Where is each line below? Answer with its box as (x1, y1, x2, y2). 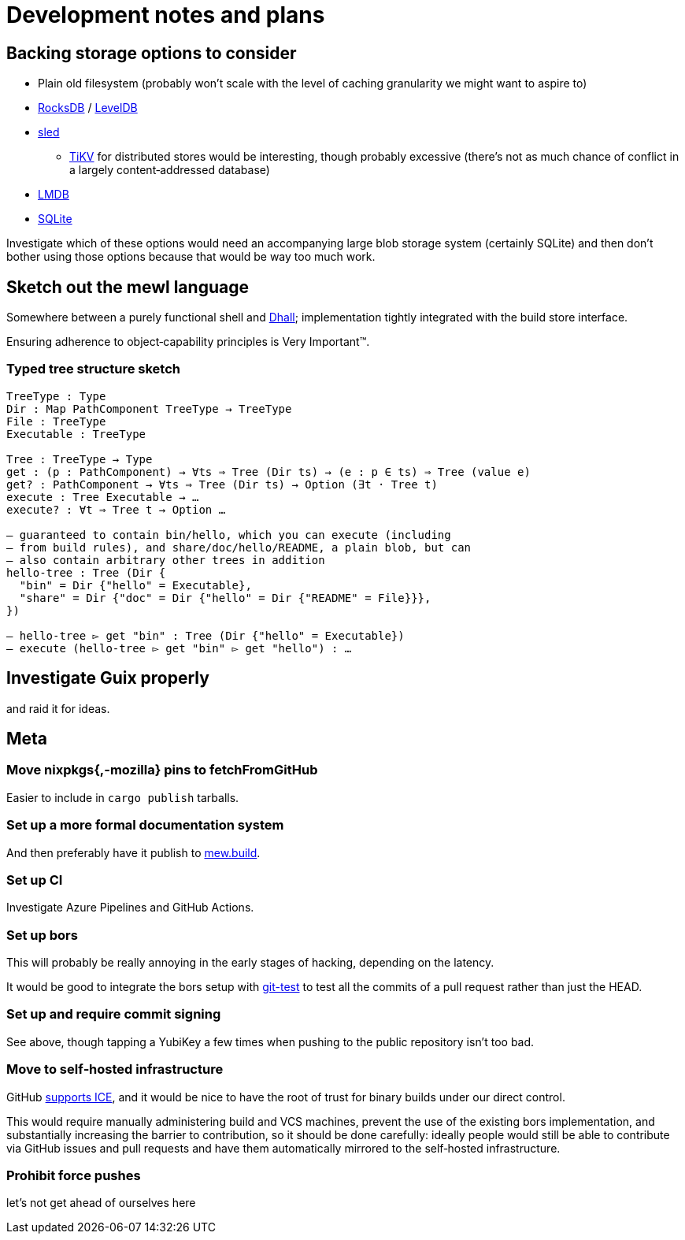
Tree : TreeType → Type (6, 452, 153, 466)
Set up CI (6, 871, 63, 888)
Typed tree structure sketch (6, 361, 180, 377)
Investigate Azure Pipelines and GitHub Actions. (6, 900, 254, 915)
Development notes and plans (6, 2, 325, 28)
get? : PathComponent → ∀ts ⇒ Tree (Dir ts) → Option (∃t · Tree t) (6, 477, 438, 491)
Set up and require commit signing (6, 1006, 221, 1023)
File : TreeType (6, 414, 106, 428)
